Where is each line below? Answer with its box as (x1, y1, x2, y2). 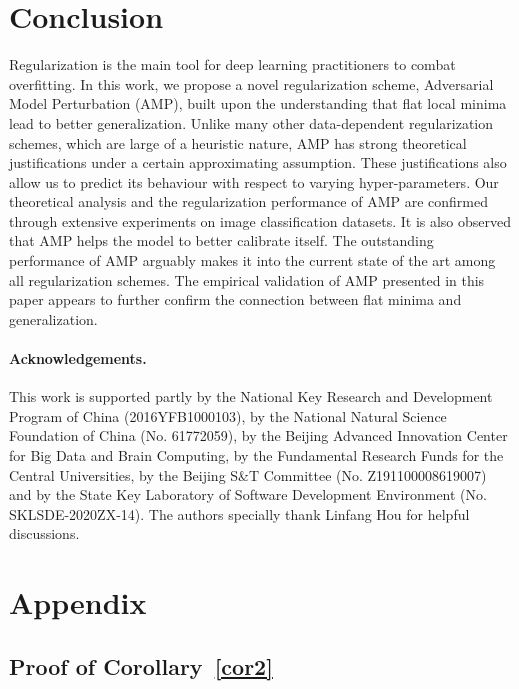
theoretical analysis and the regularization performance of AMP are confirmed (9, 191, 488, 212)
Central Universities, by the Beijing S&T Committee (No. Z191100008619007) (9, 464, 487, 485)
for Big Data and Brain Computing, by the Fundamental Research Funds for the (9, 445, 504, 466)
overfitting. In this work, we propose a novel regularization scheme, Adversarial (9, 73, 494, 94)
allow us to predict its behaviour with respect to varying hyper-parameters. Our (9, 171, 499, 192)
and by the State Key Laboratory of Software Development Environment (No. (9, 484, 487, 505)
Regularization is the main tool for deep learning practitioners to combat (9, 54, 456, 75)
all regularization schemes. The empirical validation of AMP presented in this (9, 269, 485, 290)
